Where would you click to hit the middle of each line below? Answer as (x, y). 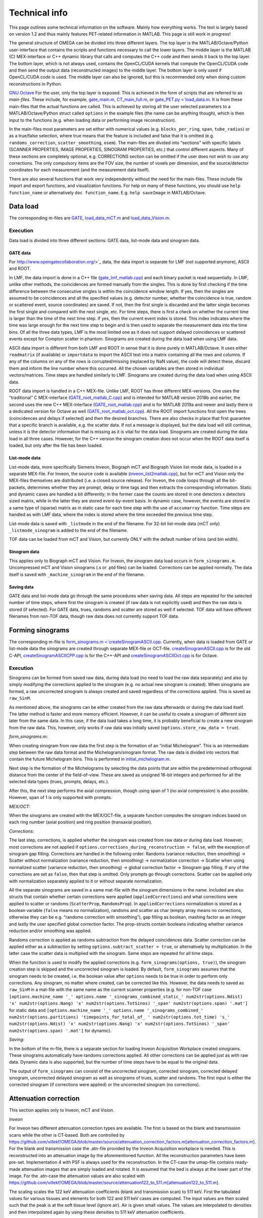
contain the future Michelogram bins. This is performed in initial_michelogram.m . (90, 759)
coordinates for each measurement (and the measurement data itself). (80, 170)
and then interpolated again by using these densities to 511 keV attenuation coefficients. (97, 1212)
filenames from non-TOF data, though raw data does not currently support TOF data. (94, 616)
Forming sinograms (39, 630)
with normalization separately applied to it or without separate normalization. (86, 881)
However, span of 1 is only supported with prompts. (60, 798)
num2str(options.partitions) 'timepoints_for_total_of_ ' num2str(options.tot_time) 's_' (119, 1017)
